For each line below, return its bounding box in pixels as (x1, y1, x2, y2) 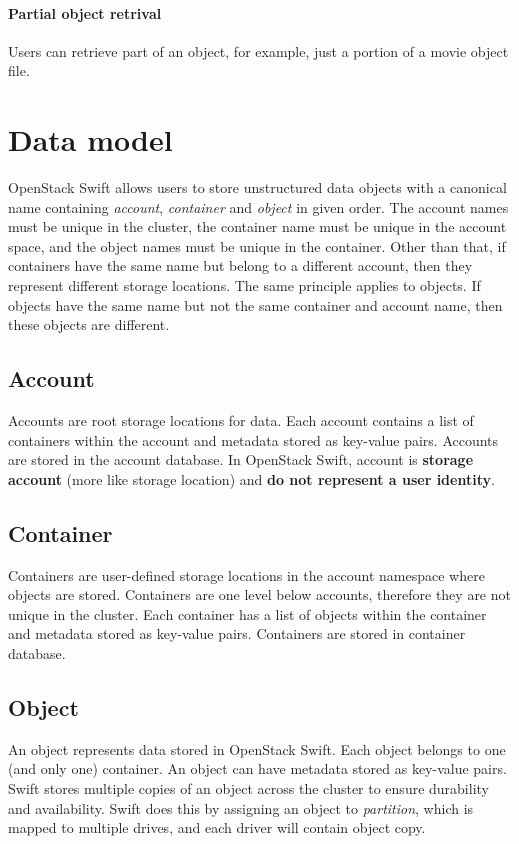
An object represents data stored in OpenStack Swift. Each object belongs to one (8, 738, 506, 759)
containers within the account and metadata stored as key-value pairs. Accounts (8, 429, 499, 450)
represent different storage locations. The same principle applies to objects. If (8, 275, 481, 296)
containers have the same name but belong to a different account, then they (8, 255, 473, 276)
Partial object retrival (8, 2, 162, 23)
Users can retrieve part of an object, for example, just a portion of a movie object (8, 40, 509, 61)
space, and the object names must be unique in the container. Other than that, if (8, 235, 506, 256)
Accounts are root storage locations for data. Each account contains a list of (8, 410, 474, 431)
